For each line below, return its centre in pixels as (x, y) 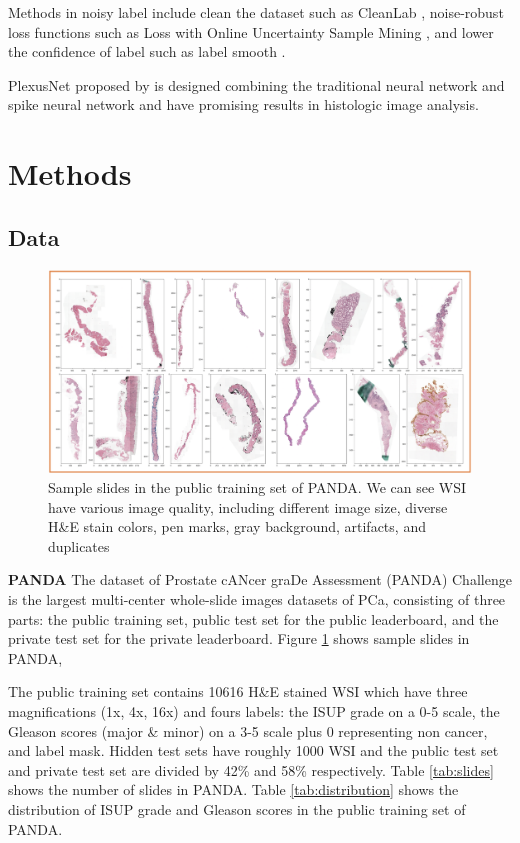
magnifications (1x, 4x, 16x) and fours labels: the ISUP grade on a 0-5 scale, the (254, 710)
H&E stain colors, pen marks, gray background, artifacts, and (237, 526)
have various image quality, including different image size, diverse (248, 506)
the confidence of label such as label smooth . (147, 51)
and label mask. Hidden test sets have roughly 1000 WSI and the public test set (253, 750)
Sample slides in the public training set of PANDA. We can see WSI (257, 487)
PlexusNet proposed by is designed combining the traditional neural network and (256, 84)
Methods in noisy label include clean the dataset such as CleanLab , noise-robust (256, 12)
